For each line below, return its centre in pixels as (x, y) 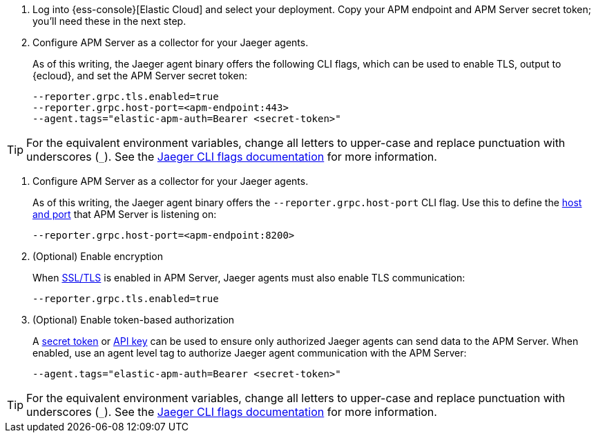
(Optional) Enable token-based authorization (134, 320)
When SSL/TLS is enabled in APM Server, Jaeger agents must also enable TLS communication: (249, 278)
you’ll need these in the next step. (109, 21)
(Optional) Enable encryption (98, 256)
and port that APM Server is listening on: (125, 214)
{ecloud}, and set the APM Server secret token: (140, 76)
